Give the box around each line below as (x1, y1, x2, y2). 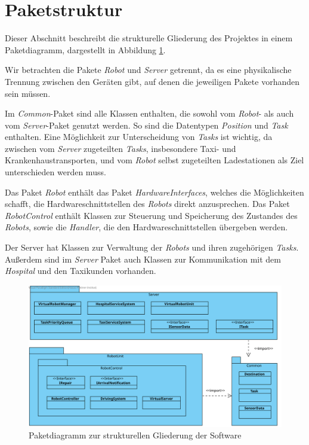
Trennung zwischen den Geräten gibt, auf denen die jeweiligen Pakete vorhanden (5, 75, 300, 87)
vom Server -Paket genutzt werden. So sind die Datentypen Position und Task (5, 118, 288, 131)
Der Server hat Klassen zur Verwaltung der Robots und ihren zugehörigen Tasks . (5, 241, 299, 254)
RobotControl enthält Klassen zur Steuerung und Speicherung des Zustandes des (5, 209, 298, 221)
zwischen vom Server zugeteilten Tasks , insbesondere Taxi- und (5, 142, 236, 154)
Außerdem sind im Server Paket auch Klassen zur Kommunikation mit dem (5, 252, 281, 265)
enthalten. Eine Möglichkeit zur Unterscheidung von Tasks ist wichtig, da (5, 130, 273, 143)
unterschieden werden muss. (5, 166, 106, 178)
